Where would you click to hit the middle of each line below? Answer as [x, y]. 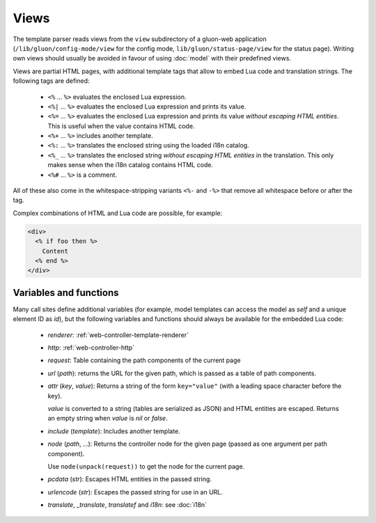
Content [55, 251]
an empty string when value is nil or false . [108, 419]
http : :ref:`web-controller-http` [91, 348]
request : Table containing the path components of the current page [144, 360]
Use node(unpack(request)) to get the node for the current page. [146, 466]
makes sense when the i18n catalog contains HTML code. [131, 165]
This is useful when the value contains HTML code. [121, 126]
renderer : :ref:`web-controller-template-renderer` [118, 335]
